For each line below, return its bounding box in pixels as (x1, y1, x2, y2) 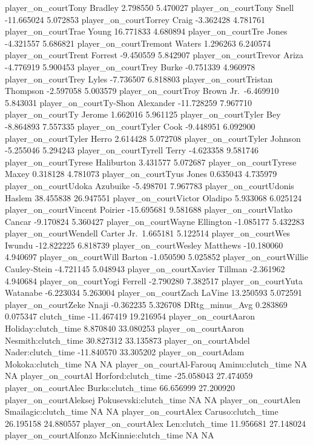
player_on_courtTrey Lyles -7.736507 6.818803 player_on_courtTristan (5, 72, 273, 85)
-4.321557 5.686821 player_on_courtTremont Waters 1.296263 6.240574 (5, 36, 271, 49)
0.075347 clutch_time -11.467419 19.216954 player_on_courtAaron (5, 310, 255, 323)
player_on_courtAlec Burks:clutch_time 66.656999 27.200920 (5, 381, 235, 393)
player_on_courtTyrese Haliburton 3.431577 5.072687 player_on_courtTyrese (5, 155, 297, 168)
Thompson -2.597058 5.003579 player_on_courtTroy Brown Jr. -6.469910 (5, 84, 279, 97)
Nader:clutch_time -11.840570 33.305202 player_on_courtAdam (5, 346, 245, 358)
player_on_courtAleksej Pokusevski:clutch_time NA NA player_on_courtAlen (5, 393, 301, 406)
